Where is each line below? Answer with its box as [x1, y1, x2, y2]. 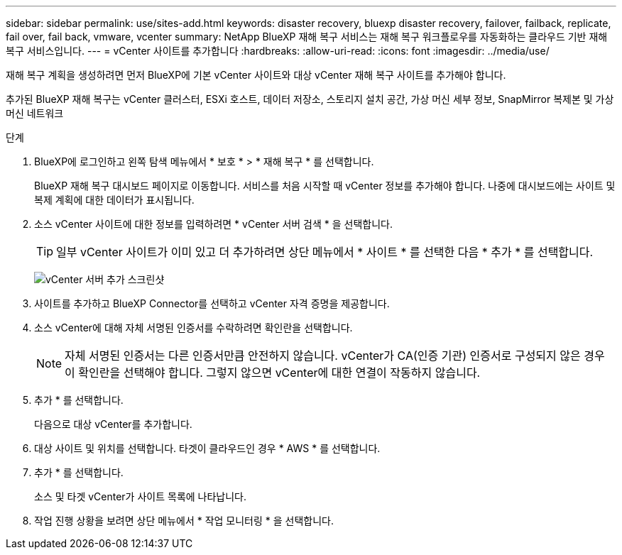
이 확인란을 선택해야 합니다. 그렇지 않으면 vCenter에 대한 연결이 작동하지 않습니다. [65, 366, 481, 380]
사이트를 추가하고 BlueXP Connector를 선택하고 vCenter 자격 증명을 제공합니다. [34, 297, 390, 309]
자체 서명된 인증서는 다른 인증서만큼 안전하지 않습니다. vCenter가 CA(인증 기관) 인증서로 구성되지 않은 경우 [65, 348, 605, 363]
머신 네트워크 [6, 107, 64, 119]
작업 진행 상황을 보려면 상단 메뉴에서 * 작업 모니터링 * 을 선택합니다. [34, 515, 334, 527]
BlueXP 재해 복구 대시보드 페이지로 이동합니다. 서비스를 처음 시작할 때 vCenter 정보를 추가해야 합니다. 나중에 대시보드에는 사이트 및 [34, 180, 616, 192]
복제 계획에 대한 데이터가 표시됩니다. [34, 194, 195, 206]
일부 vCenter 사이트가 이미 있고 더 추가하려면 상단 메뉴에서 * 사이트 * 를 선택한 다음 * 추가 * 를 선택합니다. [56, 245, 594, 259]
